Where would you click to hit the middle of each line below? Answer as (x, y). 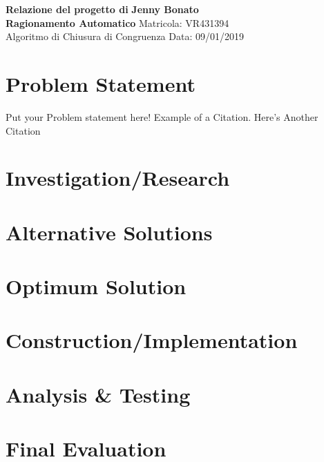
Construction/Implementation (152, 340)
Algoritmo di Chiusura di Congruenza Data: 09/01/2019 (125, 36)
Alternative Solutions (109, 232)
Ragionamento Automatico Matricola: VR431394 (117, 22)
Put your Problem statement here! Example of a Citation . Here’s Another (162, 116)
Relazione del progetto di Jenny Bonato (102, 9)
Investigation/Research (118, 178)
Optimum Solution (96, 286)
